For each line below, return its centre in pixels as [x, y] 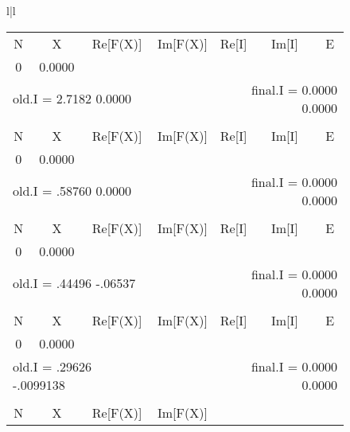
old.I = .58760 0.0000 [72, 191]
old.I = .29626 [52, 366]
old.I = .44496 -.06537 [74, 283]
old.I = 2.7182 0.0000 [72, 99]
